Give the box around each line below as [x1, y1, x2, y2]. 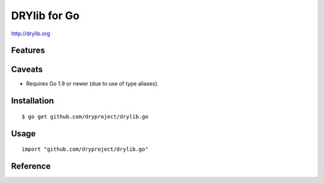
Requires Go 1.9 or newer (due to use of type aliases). [26, 80, 159, 87]
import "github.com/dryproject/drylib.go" [22, 146, 149, 152]
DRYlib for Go [11, 9, 80, 22]
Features [11, 45, 45, 56]
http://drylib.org [11, 30, 50, 37]
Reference [11, 161, 51, 172]
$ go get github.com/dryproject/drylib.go [22, 113, 149, 120]
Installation [11, 96, 54, 106]
